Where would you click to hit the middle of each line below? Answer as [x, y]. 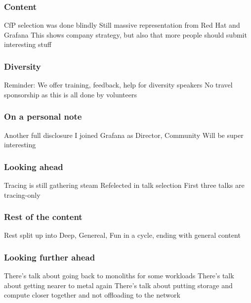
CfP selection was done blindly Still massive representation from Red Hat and [122, 25]
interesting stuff [28, 44]
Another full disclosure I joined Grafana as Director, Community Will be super [124, 135]
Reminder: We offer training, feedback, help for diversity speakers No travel [118, 85]
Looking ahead [34, 166]
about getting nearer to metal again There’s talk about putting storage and [118, 285]
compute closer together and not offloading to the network [92, 295]
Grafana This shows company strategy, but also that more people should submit [125, 34]
